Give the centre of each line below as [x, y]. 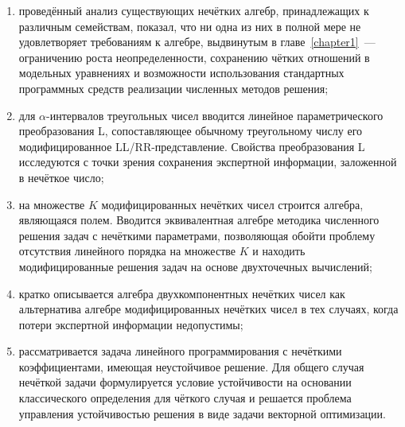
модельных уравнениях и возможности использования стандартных [181, 73]
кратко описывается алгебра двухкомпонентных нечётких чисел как [182, 293]
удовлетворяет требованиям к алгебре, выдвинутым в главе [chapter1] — [197, 42]
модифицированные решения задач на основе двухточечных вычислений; [195, 266]
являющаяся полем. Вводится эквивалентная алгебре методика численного [199, 220]
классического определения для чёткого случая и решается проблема [185, 398]
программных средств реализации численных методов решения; [173, 88]
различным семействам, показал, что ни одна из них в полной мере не [190, 26]
